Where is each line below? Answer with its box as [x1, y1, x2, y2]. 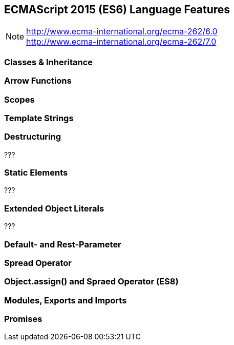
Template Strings [4, 112, 74, 123]
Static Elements [4, 167, 68, 178]
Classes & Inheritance [4, 56, 93, 67]
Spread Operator [4, 257, 72, 268]
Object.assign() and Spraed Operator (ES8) [4, 276, 179, 287]
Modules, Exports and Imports [4, 295, 127, 305]
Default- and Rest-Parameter [4, 239, 121, 250]
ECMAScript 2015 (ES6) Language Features [4, 3, 230, 16]
